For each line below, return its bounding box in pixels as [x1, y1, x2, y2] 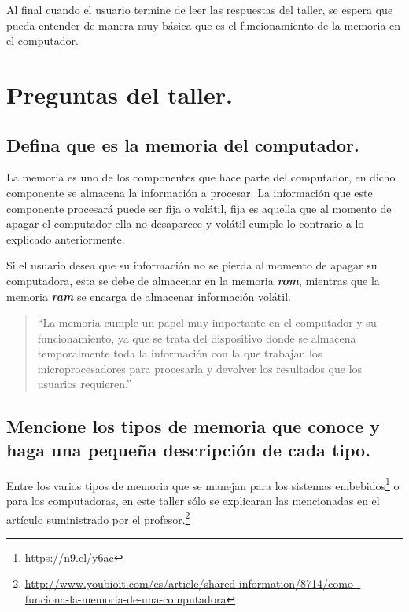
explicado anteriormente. [6, 230, 125, 247]
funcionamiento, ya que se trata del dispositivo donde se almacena [37, 329, 356, 346]
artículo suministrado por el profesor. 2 [6, 508, 190, 527]
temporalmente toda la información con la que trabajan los [37, 345, 322, 361]
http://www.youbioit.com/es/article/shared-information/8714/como [24, 575, 353, 592]
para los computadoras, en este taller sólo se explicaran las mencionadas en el [6, 492, 380, 508]
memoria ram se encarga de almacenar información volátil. [6, 288, 291, 304]
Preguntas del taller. [6, 78, 233, 110]
